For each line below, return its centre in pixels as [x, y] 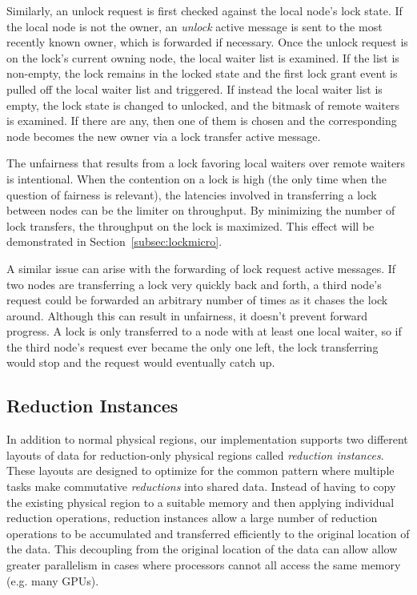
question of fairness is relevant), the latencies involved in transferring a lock [192, 194]
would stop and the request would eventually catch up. [141, 362]
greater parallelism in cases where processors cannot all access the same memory [204, 565]
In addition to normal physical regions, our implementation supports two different [207, 439]
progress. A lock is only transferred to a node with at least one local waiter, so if [204, 331]
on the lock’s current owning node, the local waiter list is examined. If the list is [203, 57]
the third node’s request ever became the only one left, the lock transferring [192, 346]
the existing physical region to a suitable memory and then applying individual [200, 502]
